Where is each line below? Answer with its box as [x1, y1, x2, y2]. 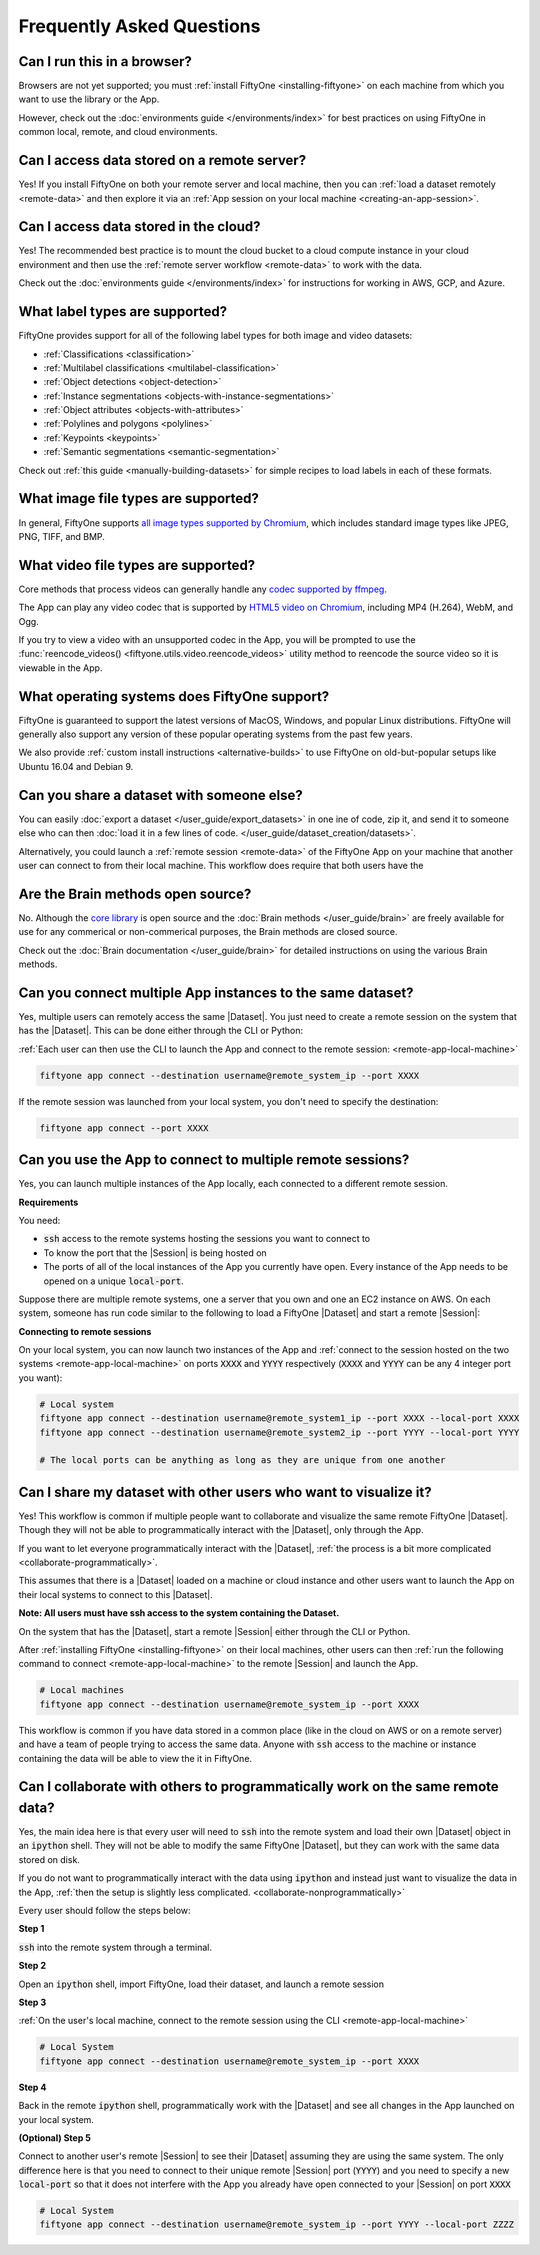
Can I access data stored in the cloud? [18, 218, 261, 235]
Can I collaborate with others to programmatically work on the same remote [18, 1778, 499, 1795]
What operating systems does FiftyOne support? [18, 688, 330, 705]
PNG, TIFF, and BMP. [18, 530, 105, 542]
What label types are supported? [18, 303, 228, 320]
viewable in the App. [18, 661, 103, 674]
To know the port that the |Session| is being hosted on [43, 1246, 267, 1259]
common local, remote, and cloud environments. [18, 126, 219, 138]
